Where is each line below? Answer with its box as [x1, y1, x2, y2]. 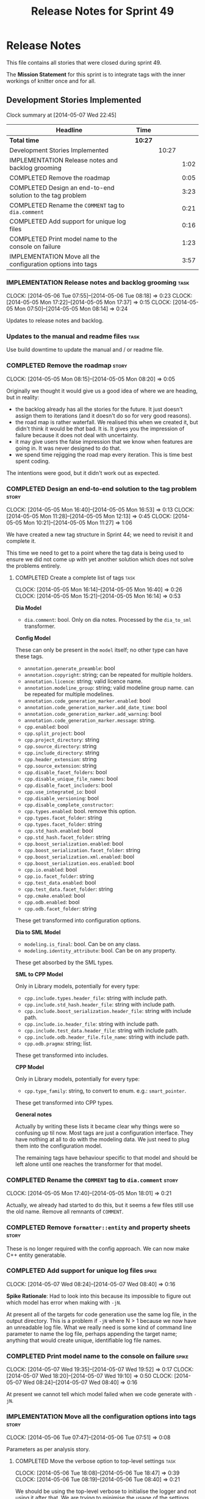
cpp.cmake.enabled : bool [24, 891, 85, 899]
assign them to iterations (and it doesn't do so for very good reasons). [15, 411, 192, 419]
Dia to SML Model [15, 928, 61, 936]
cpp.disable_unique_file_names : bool [24, 775, 118, 782]
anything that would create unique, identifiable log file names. [6, 1336, 162, 1344]
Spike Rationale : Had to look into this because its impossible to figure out [6, 1292, 191, 1300]
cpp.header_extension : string [24, 755, 97, 762]
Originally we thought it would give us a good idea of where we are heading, [6, 387, 198, 394]
